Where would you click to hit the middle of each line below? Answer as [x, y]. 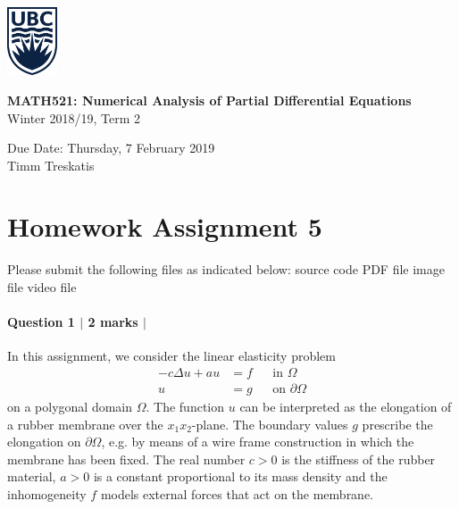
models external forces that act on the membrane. [237, 494]
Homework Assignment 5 [165, 226]
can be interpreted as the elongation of [346, 407]
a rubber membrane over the [85, 424]
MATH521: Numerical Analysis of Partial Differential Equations [209, 100]
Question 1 [41, 322]
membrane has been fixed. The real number [126, 459]
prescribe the [397, 424]
